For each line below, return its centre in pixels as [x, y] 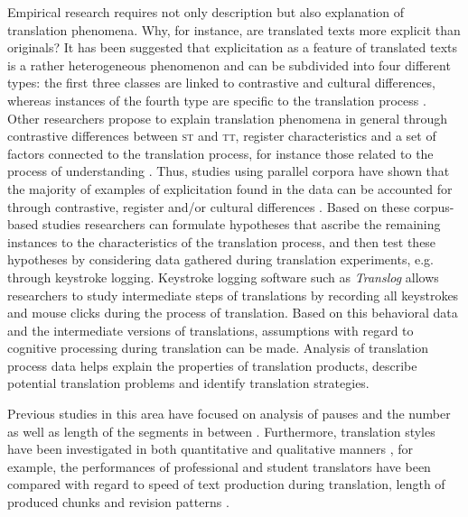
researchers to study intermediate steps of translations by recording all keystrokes [233, 295]
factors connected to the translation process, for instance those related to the [220, 153]
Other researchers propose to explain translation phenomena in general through [228, 118]
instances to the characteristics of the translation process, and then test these [222, 241]
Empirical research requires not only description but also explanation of [206, 12]
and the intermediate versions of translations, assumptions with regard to [211, 330]
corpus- [434, 206]
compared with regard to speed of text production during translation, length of [226, 484]
